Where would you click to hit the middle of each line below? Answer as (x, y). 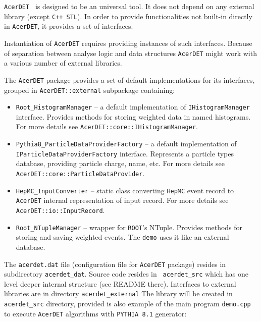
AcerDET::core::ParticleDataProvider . (80, 173)
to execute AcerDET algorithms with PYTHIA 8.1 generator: (95, 313)
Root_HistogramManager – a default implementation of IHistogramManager (133, 107)
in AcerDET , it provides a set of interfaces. (69, 26)
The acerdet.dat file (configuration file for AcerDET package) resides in (115, 264)
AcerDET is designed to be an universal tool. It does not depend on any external (129, 6)
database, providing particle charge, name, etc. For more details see (120, 163)
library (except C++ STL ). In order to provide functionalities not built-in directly (128, 16)
